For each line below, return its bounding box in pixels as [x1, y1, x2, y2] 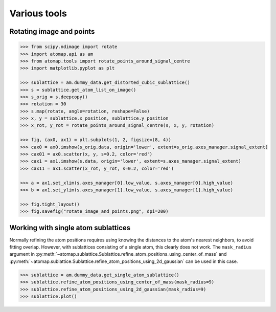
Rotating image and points [9, 27, 95, 36]
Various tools [9, 8, 67, 19]
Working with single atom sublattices [9, 223, 131, 232]
